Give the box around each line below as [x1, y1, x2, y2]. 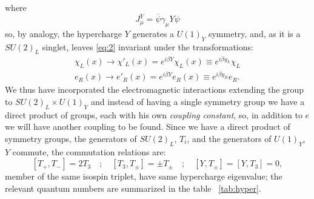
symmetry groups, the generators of [5, 132, 137, 144]
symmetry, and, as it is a [208, 27, 301, 39]
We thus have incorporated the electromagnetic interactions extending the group [5, 83, 304, 96]
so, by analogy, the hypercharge [5, 27, 122, 39]
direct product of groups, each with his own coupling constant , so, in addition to [5, 108, 302, 121]
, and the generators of [187, 132, 272, 144]
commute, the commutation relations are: [12, 145, 166, 158]
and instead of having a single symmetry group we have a [90, 95, 305, 107]
